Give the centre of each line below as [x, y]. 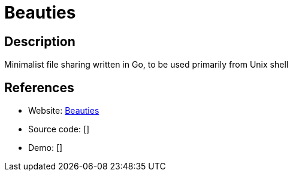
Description [40, 41]
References [39, 87]
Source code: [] [59, 129]
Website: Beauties [64, 111]
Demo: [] [46, 148]
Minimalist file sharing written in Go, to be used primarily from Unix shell [146, 65]
